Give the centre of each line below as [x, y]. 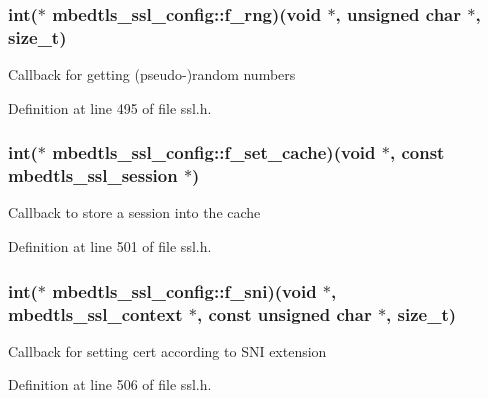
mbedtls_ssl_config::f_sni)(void [184, 290]
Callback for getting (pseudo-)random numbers [152, 74]
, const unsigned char [284, 313]
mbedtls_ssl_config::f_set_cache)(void [214, 152]
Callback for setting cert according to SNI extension [167, 350]
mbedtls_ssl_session [93, 175]
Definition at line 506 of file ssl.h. [110, 384]
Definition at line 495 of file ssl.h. [110, 107]
